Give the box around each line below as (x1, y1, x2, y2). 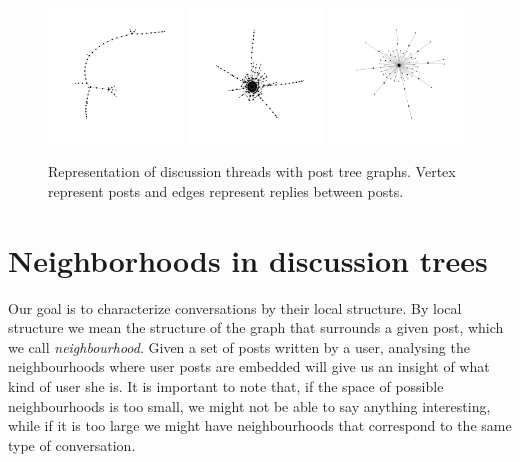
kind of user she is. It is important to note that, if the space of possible (8, 375, 444, 396)
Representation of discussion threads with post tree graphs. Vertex (48, 161, 456, 182)
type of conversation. (8, 434, 136, 455)
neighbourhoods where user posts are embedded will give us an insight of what (8, 356, 490, 377)
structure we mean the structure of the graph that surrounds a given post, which (8, 317, 504, 338)
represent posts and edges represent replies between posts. (48, 180, 404, 201)
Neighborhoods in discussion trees (8, 239, 488, 280)
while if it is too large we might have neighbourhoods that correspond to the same (8, 415, 512, 436)
